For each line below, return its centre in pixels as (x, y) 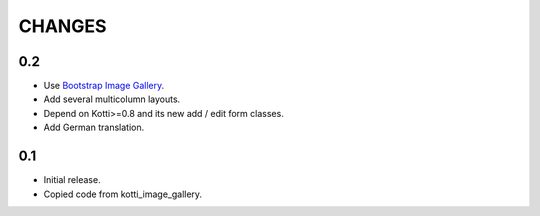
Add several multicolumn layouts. (112, 99)
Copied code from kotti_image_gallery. (123, 194)
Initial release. (72, 180)
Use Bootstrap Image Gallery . (104, 86)
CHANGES (62, 26)
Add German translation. (94, 127)
